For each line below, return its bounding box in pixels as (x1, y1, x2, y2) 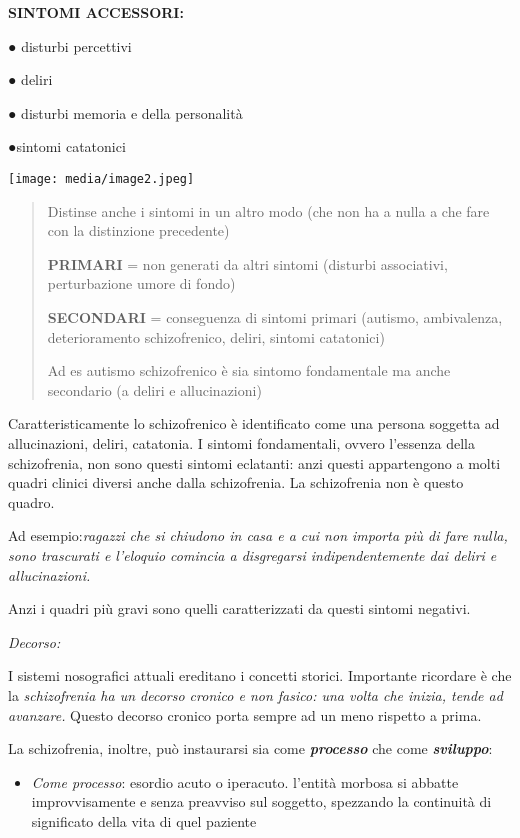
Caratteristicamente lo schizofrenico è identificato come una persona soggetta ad (8, 413, 500, 434)
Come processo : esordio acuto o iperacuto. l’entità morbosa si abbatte (31, 771, 459, 792)
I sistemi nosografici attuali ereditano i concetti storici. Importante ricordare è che (8, 665, 512, 686)
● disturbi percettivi (8, 35, 132, 56)
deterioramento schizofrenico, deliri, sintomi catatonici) (47, 326, 385, 347)
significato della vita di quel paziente (31, 810, 257, 831)
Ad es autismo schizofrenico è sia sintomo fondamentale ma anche (47, 360, 451, 381)
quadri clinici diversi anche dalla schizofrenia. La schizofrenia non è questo (8, 472, 464, 493)
